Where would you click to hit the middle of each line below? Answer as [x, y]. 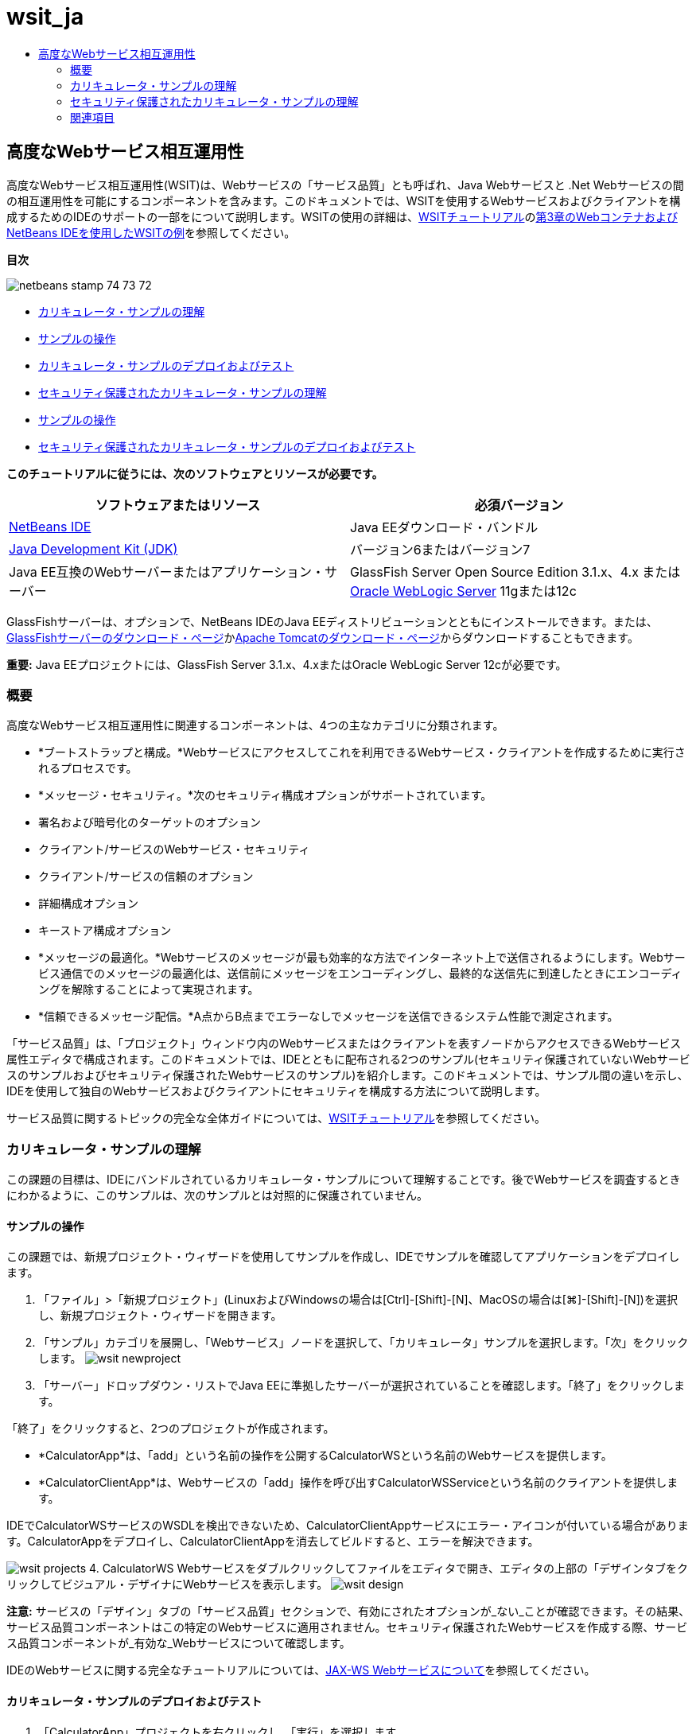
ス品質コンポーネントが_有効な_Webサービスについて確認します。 [179, 1643]
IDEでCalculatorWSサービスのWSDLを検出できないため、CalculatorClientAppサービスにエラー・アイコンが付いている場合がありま [348, 1526]
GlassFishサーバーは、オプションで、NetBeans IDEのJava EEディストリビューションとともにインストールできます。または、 [332, 621]
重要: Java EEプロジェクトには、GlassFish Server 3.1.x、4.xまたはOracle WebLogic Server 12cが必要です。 [287, 664]
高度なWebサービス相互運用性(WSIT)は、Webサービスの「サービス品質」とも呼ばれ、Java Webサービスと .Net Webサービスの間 [345, 185]
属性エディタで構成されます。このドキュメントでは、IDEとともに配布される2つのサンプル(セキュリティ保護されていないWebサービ [348, 1059]
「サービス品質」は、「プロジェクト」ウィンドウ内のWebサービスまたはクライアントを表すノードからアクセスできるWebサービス [344, 1044]
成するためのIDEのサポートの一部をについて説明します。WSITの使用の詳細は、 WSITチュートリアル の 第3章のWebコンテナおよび [342, 216]
